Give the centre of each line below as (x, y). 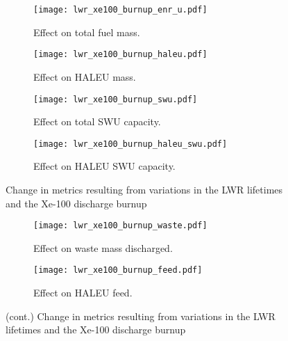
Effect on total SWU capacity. (97, 121)
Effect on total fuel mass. (87, 32)
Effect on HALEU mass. (85, 76)
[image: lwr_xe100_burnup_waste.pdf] (120, 226)
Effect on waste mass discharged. (103, 247)
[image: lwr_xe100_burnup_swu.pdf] (116, 99)
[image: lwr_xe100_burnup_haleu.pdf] (120, 55)
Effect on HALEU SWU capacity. (104, 166)
